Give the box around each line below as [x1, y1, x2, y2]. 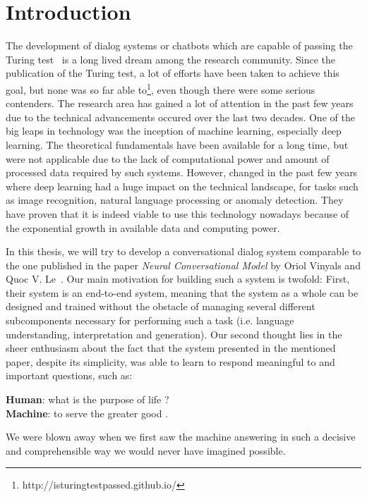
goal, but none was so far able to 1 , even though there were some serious [6, 80, 315, 97]
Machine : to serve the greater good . [6, 405, 169, 420]
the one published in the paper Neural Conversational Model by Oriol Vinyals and [6, 257, 361, 272]
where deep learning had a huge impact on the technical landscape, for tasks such [6, 178, 359, 193]
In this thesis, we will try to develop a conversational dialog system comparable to [6, 244, 361, 259]
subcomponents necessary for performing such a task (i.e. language [6, 313, 294, 328]
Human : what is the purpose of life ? [6, 392, 169, 407]
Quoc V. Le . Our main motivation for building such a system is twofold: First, [6, 271, 350, 286]
